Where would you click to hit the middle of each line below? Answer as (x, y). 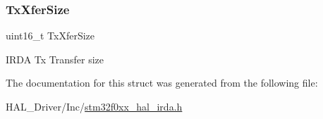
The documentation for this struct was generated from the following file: (162, 83)
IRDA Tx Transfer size (55, 59)
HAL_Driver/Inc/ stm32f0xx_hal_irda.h (94, 106)
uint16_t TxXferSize (50, 36)
